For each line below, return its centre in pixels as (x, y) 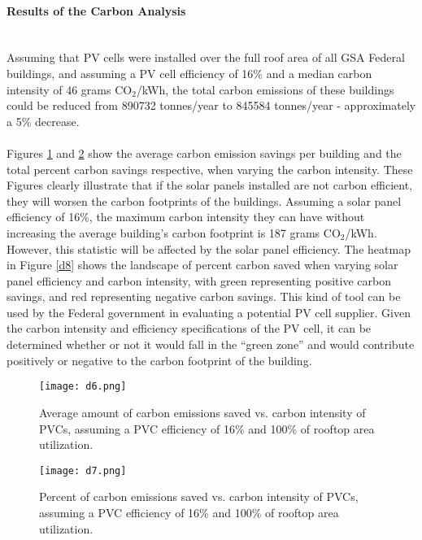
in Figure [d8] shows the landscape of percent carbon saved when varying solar (202, 265)
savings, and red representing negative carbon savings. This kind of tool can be (204, 296)
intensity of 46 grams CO (70, 89)
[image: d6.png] (83, 387)
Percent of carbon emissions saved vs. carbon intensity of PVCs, (199, 496)
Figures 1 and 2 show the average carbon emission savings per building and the (204, 152)
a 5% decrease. (43, 121)
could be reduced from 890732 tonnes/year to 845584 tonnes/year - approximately (211, 105)
